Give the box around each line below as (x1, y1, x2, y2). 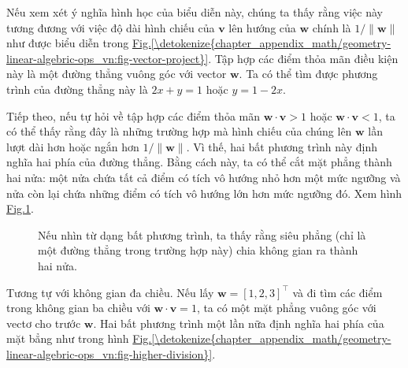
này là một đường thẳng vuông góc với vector (6, 65, 227, 82)
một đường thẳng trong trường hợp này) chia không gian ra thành (38, 242, 358, 258)
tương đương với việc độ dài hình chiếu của (6, 19, 215, 35)
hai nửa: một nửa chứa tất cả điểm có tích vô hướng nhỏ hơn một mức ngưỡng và (6, 169, 401, 185)
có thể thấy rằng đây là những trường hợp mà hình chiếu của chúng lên (6, 123, 352, 139)
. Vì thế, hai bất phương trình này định (186, 138, 378, 154)
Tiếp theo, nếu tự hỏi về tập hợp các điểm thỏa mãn (6, 107, 260, 124)
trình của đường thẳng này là (6, 80, 148, 97)
